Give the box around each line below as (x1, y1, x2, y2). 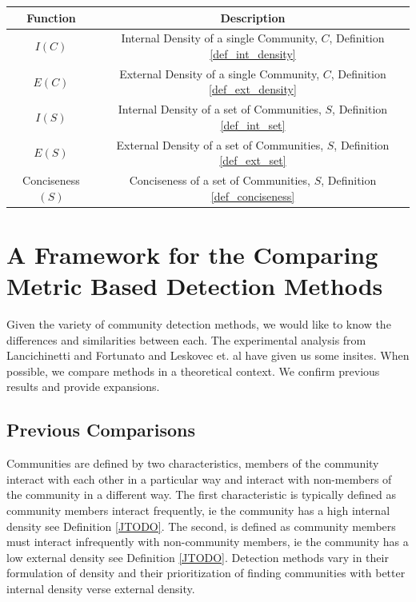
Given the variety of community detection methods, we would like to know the (6, 316, 391, 333)
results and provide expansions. (6, 378, 160, 395)
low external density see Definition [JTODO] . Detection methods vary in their (6, 548, 389, 565)
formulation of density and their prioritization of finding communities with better (6, 564, 406, 581)
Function (26, 9, 76, 26)
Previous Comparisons (6, 417, 196, 442)
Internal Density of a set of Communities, (118, 101, 322, 118)
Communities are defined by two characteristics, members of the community (6, 455, 379, 472)
